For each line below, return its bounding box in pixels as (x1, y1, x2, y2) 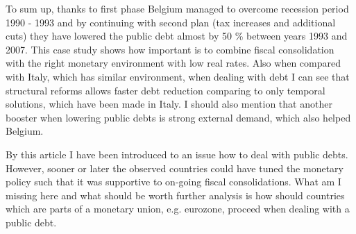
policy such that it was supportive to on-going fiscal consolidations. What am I (6, 174, 341, 189)
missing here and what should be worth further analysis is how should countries (6, 187, 345, 202)
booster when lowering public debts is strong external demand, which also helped (6, 110, 351, 124)
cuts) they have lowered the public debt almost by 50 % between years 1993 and (6, 28, 348, 43)
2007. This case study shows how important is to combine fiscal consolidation (6, 42, 334, 56)
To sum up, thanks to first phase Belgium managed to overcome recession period (6, 1, 349, 15)
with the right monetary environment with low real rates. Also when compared (6, 56, 341, 70)
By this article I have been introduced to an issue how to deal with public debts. (6, 147, 348, 161)
